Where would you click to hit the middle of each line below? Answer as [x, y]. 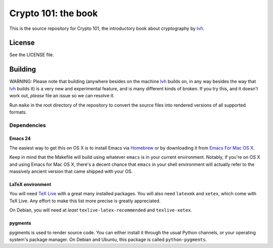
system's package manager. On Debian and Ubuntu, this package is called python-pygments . [108, 239]
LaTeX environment [30, 185]
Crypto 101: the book [54, 13]
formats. [18, 112]
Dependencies [28, 125]
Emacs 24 [20, 138]
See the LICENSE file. [32, 55]
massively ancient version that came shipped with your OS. [71, 171]
